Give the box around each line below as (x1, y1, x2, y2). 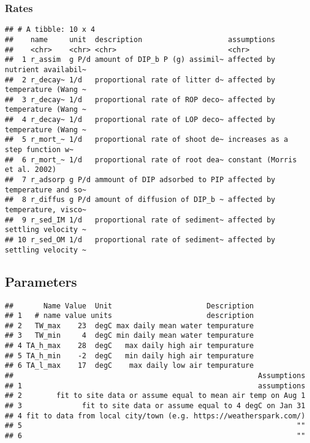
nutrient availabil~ (5, 65, 87, 74)
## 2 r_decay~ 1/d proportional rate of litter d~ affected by (5, 75, 276, 84)
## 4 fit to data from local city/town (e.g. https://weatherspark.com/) (5, 411, 306, 420)
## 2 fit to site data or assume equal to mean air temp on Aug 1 (5, 391, 306, 400)
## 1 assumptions (5, 381, 306, 390)
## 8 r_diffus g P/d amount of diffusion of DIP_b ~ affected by (5, 195, 276, 204)
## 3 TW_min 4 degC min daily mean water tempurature (5, 331, 254, 340)
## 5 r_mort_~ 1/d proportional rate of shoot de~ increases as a (5, 135, 288, 144)
